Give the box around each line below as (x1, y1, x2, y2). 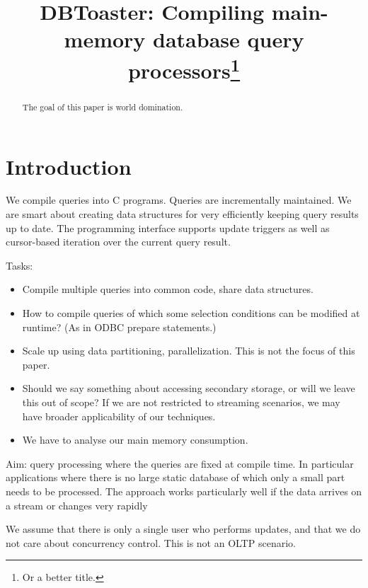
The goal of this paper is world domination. (22, 100, 183, 113)
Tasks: (6, 258, 33, 272)
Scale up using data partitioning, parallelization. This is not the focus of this (22, 343, 355, 358)
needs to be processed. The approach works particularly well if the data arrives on (6, 483, 362, 498)
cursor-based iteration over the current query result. (6, 234, 231, 249)
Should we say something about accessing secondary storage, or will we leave (22, 381, 355, 396)
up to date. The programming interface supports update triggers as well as (6, 220, 330, 235)
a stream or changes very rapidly (6, 497, 148, 512)
